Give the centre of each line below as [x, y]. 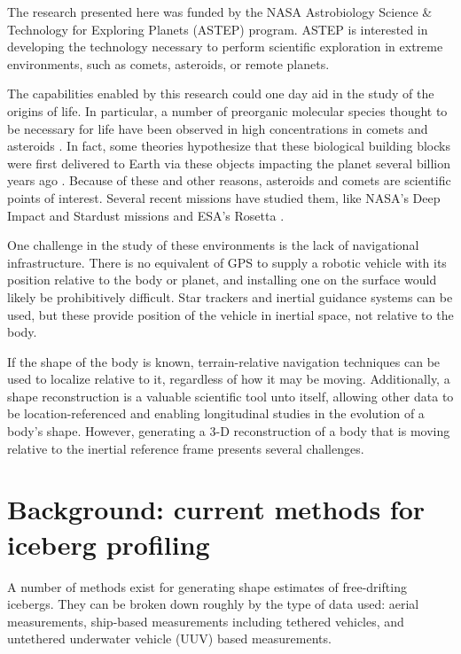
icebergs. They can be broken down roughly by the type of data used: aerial [213, 604]
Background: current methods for [216, 509]
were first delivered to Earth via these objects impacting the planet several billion [229, 163]
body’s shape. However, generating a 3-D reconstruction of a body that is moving [229, 431]
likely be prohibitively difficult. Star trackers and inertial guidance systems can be [230, 296]
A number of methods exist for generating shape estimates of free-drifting [207, 586]
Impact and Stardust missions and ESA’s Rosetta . [146, 215]
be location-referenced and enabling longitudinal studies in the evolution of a [216, 413]
